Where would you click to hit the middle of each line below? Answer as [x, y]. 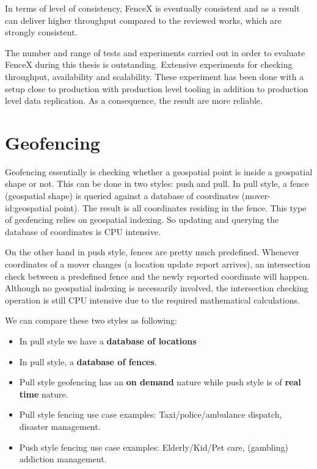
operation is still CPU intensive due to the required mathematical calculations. [152, 300]
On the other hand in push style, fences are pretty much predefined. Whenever [152, 252]
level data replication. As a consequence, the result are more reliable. [134, 100]
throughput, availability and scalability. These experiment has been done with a [155, 76]
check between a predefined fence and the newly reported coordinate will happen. [157, 276]
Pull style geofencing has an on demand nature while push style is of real [160, 382]
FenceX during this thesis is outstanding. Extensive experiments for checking [149, 64]
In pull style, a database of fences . [88, 361]
